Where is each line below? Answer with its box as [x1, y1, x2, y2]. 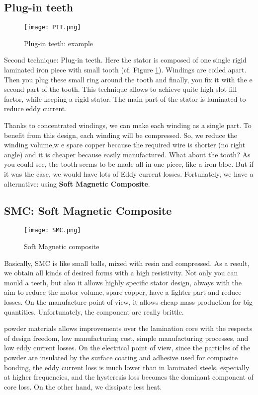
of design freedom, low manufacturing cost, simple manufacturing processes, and [4, 332, 249, 343]
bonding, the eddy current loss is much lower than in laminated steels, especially [4, 362, 250, 372]
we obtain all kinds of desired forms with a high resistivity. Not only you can [4, 267, 238, 278]
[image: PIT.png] [24, 24, 81, 31]
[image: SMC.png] [24, 227, 81, 234]
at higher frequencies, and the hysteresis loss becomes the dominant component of [4, 372, 254, 382]
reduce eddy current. [4, 103, 67, 114]
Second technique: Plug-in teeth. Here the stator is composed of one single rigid [4, 55, 247, 65]
